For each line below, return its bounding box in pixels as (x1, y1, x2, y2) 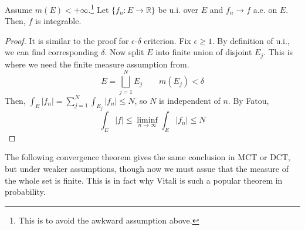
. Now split (104, 46, 144, 58)
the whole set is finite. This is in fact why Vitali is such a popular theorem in (5, 174, 283, 186)
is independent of (159, 94, 221, 106)
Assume (5, 3, 33, 15)
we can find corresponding (5, 46, 99, 58)
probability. (5, 185, 46, 198)
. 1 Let (88, 2, 109, 15)
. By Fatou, (228, 94, 269, 106)
